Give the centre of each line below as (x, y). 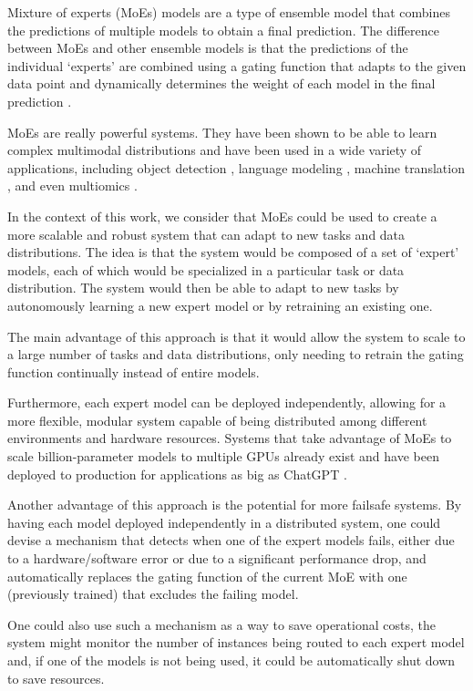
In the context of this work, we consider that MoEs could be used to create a (222, 216)
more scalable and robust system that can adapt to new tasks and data (206, 234)
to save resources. (56, 678)
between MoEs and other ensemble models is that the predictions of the (208, 48)
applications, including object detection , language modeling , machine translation (236, 167)
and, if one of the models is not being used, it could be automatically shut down (231, 660)
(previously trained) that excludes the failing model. (153, 594)
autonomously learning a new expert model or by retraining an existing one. (220, 305)
